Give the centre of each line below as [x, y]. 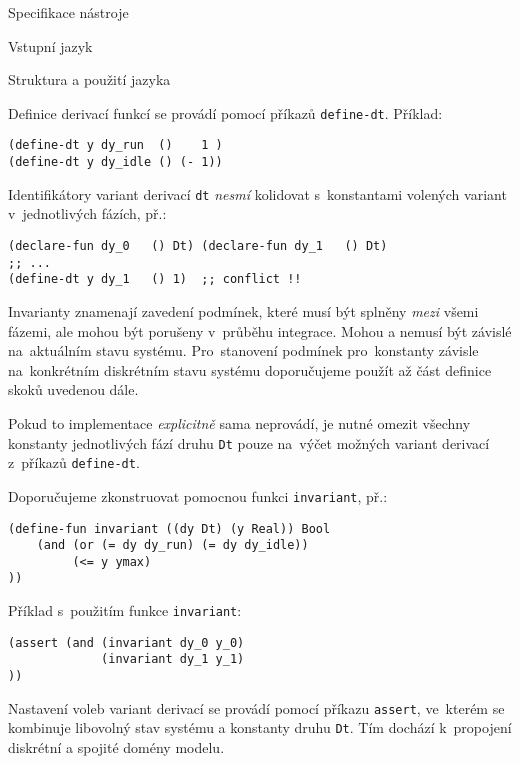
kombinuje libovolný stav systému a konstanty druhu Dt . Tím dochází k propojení [260, 727]
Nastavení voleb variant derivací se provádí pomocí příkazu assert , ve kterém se [256, 707]
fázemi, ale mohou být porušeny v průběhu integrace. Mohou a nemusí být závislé [260, 330]
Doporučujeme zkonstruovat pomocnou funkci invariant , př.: [198, 495]
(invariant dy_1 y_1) [173, 659]
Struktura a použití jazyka [89, 79]
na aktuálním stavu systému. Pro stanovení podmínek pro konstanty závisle [243, 350]
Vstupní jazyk [50, 45]
